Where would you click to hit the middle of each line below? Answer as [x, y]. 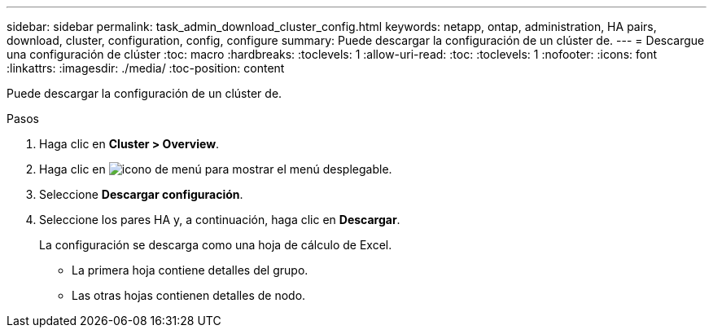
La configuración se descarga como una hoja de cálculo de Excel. [216, 245]
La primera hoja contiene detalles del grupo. [190, 270]
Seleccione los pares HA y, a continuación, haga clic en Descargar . [220, 220]
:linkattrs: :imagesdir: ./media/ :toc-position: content [146, 68]
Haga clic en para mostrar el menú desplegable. [216, 169]
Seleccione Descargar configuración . [141, 194]
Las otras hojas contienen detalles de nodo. [189, 295]
